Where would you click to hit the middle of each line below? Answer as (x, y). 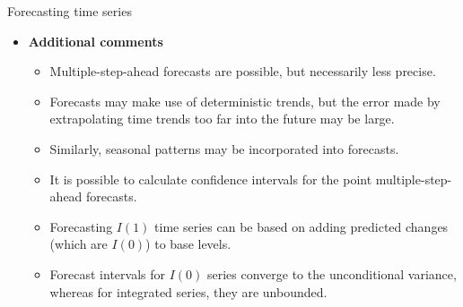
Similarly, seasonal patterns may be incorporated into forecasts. (224, 148)
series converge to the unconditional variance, (332, 273)
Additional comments (96, 41)
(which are (79, 244)
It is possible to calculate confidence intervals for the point (211, 179)
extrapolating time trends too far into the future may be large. (222, 119)
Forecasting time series (70, 11)
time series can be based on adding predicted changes (301, 226)
